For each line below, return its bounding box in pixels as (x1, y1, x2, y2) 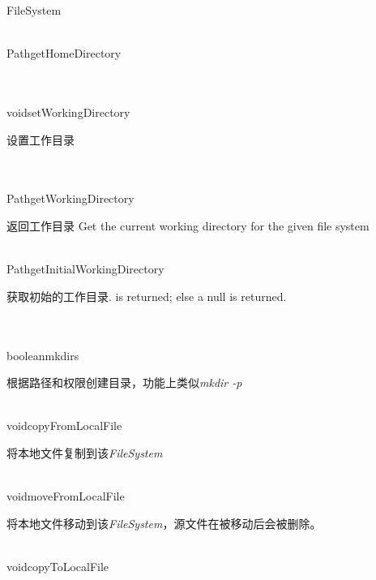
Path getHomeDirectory (6, 45, 122, 62)
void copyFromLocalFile (6, 417, 122, 434)
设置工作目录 (6, 131, 75, 148)
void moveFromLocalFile (6, 488, 125, 505)
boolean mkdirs (6, 346, 79, 363)
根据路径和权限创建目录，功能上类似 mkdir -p (6, 374, 242, 391)
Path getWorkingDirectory (6, 190, 135, 207)
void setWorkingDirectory (6, 103, 130, 120)
